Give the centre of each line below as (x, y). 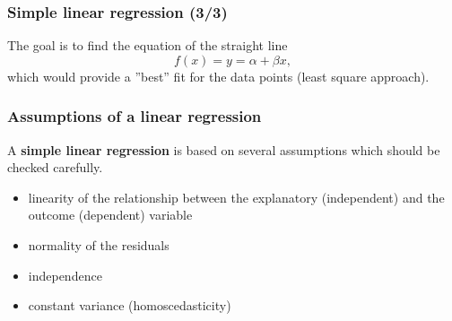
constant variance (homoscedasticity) (130, 305)
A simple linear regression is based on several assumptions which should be (224, 149)
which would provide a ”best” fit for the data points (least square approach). (218, 76)
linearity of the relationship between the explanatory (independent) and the (236, 197)
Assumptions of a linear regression (135, 116)
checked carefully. (55, 167)
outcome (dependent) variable (110, 215)
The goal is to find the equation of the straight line (148, 45)
